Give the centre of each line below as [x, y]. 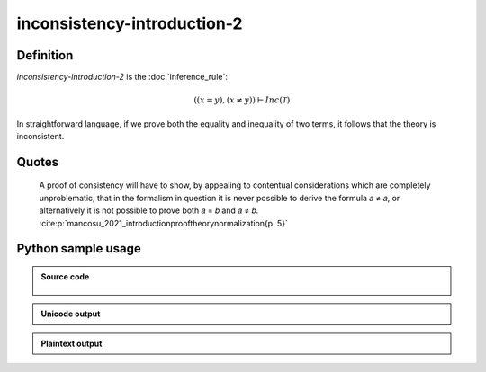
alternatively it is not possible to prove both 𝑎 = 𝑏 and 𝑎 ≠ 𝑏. [149, 210]
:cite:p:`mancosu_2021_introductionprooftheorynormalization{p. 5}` [163, 223]
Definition [45, 55]
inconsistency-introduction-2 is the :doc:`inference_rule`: [122, 77]
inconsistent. [40, 137]
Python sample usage [79, 248]
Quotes [38, 162]
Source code [65, 277]
